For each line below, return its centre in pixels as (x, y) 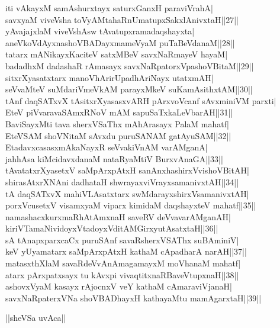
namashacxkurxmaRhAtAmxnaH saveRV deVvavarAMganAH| (118, 216)
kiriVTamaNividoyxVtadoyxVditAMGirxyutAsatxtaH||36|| (112, 228)
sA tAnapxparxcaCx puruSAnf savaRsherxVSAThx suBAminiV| (122, 239)
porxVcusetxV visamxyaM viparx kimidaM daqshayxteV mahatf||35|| (131, 205)
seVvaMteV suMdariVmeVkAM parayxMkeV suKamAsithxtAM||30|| (129, 89)
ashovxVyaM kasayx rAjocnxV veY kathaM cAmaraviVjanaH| (119, 286)
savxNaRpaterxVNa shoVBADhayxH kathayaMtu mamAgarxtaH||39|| (133, 298)
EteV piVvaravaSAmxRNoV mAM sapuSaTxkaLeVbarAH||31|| (119, 112)
